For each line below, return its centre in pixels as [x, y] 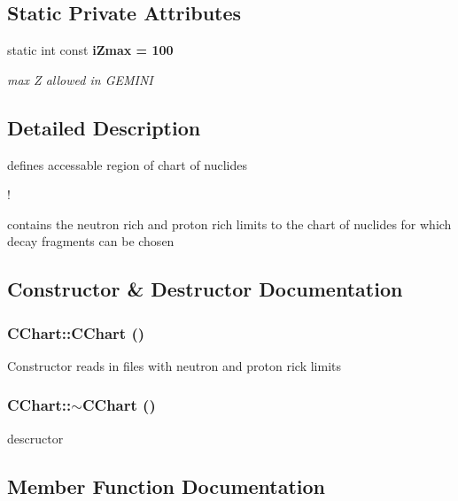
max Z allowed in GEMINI [80, 79]
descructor [35, 438]
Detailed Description [104, 127]
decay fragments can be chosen [91, 241]
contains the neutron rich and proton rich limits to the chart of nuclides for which [229, 224]
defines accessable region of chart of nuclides [128, 164]
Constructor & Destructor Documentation [205, 289]
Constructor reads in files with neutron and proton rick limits [175, 365]
